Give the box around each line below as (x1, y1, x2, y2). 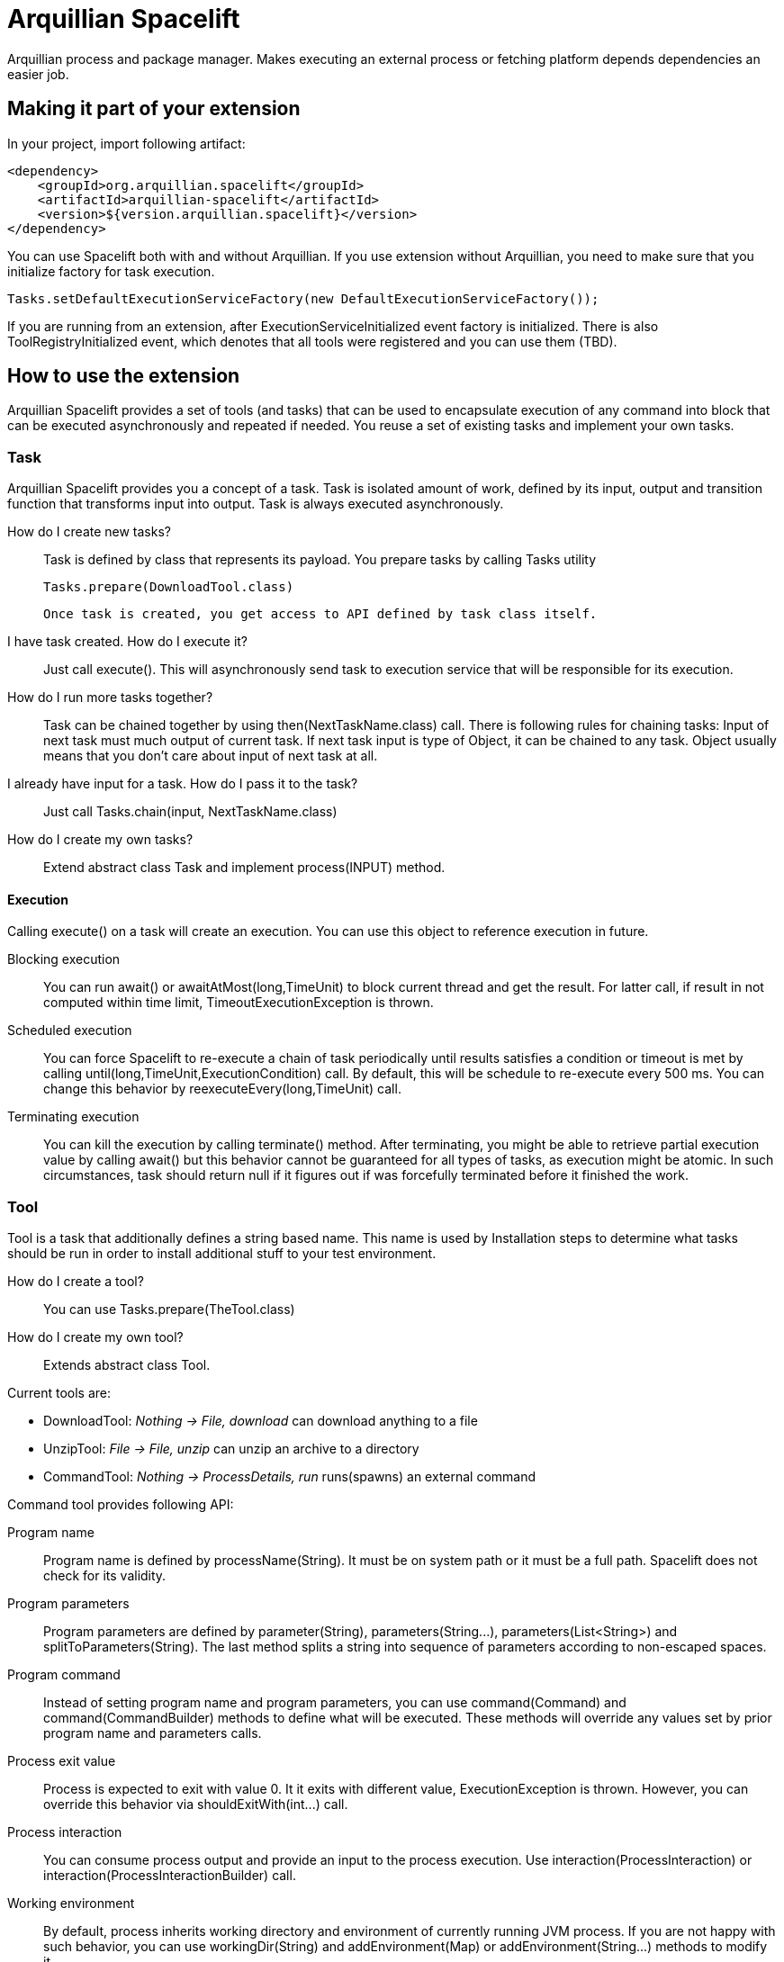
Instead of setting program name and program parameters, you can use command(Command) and (43, 1695, 626, 1711)
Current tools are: (7, 1385, 112, 1401)
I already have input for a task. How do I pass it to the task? (7, 776, 358, 792)
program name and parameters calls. (43, 1725, 262, 1741)
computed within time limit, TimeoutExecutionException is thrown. (43, 994, 434, 1011)
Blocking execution (7, 951, 121, 967)
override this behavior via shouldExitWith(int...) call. (43, 1796, 348, 1813)
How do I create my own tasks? (7, 832, 194, 848)
